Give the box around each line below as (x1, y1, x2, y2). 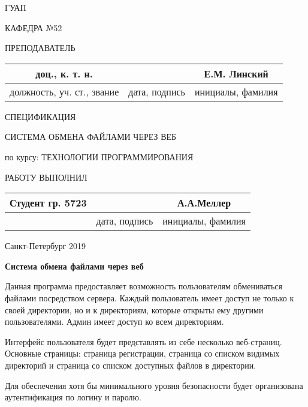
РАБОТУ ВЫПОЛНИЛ (5, 170, 87, 183)
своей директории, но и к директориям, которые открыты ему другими (5, 303, 264, 316)
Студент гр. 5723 (10, 196, 87, 210)
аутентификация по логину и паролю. (5, 391, 141, 403)
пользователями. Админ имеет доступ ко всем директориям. (5, 315, 224, 328)
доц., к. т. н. (35, 66, 93, 80)
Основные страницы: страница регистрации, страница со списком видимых (5, 347, 280, 360)
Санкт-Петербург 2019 (5, 240, 86, 252)
